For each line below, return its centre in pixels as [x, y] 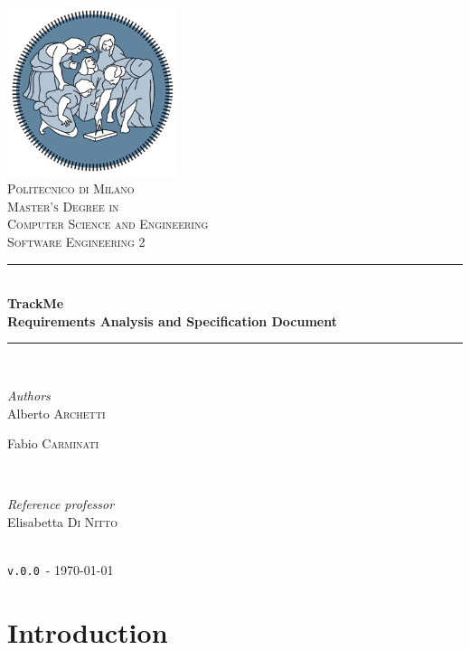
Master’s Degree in [63, 206]
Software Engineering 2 [76, 242]
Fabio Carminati [53, 443]
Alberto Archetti [56, 413]
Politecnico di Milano [71, 188]
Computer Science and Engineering [108, 224]
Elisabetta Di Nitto [63, 521]
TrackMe [36, 303]
